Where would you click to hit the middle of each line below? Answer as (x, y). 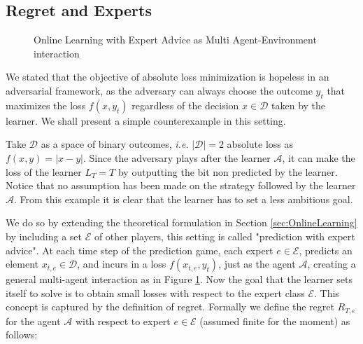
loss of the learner (44, 171)
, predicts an (326, 250)
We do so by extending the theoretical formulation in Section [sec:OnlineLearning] (181, 222)
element (22, 264)
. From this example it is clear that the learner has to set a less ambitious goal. (184, 199)
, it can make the (319, 157)
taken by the (299, 105)
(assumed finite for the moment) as (275, 321)
